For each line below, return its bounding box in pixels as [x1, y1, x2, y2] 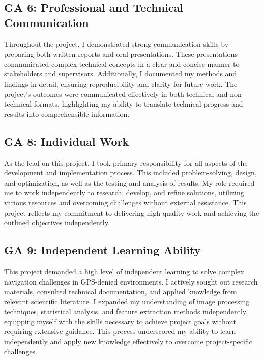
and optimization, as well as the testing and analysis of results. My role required [4, 177, 255, 188]
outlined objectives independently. [4, 217, 110, 228]
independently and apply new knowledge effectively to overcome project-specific [4, 336, 252, 347]
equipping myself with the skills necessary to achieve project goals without [4, 316, 236, 326]
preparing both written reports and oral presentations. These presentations [4, 48, 238, 59]
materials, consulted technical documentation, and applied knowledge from [4, 286, 237, 297]
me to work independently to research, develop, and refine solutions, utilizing [4, 187, 244, 198]
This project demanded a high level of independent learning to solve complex [4, 266, 244, 276]
